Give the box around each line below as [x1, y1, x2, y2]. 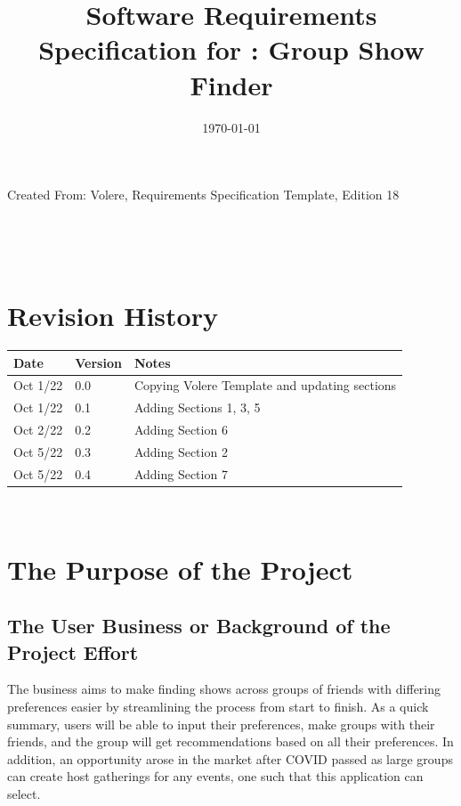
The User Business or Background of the [7, 612, 391, 639]
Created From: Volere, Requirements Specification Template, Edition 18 [7, 185, 400, 204]
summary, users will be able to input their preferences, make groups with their [7, 714, 435, 733]
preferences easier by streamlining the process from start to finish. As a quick [7, 696, 429, 715]
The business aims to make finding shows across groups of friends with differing [7, 680, 441, 698]
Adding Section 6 [133, 420, 228, 439]
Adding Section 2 [133, 442, 228, 460]
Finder [190, 66, 273, 102]
